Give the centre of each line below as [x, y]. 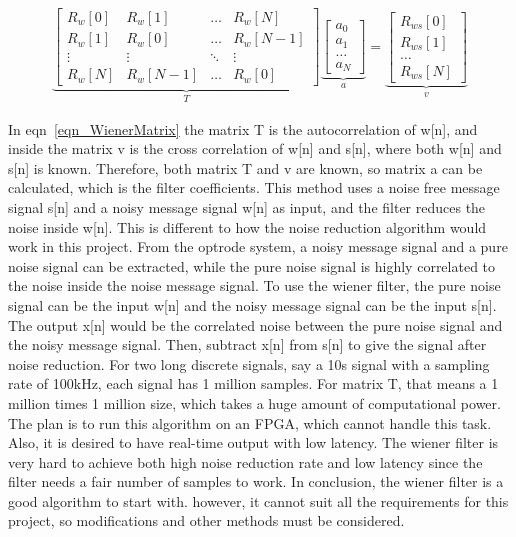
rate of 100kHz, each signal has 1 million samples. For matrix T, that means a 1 [253, 383]
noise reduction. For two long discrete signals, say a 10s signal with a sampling [249, 363]
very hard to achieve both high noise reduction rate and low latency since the [245, 461]
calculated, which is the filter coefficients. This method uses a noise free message [254, 187]
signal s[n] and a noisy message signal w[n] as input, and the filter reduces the [247, 206]
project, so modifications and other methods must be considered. [206, 520]
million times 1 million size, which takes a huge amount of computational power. [254, 402]
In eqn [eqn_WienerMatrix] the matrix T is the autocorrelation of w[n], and [243, 128]
